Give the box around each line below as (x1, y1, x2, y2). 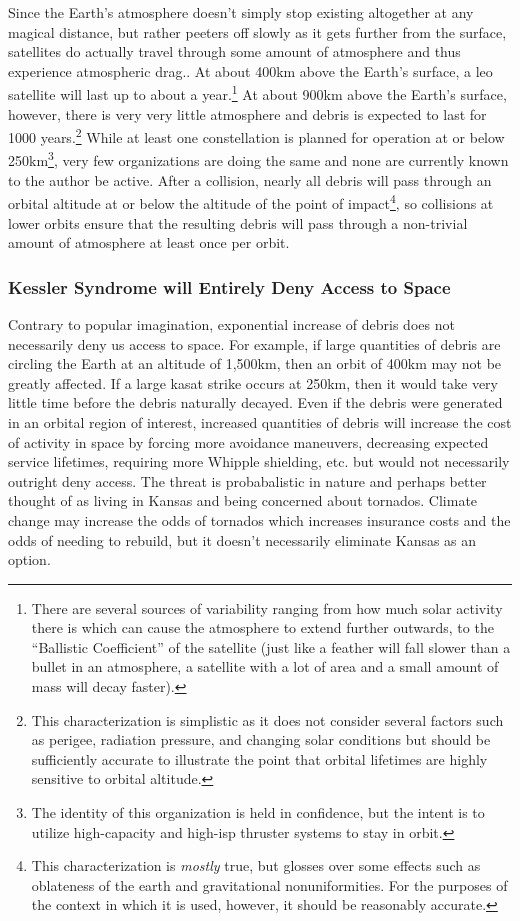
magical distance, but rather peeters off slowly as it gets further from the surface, (8, 21, 507, 42)
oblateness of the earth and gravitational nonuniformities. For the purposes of (31, 874, 508, 895)
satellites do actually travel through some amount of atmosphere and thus (8, 41, 461, 62)
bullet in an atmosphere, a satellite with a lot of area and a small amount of (31, 656, 499, 677)
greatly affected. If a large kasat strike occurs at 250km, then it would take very (8, 372, 498, 393)
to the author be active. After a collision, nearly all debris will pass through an (8, 169, 492, 190)
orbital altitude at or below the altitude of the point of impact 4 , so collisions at (8, 190, 494, 213)
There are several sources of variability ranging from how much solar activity (31, 597, 503, 618)
